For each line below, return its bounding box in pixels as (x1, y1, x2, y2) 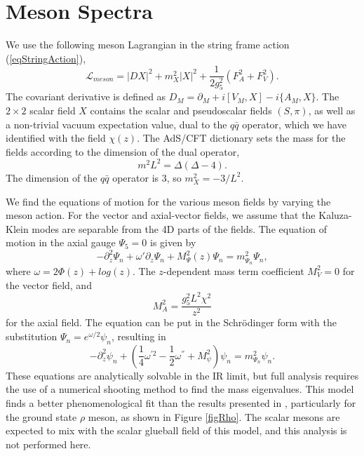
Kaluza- (318, 208, 352, 222)
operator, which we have (242, 116, 346, 131)
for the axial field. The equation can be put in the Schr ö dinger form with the (6, 315, 337, 330)
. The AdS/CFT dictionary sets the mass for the (137, 130, 346, 145)
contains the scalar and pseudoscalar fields (90, 103, 272, 118)
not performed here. (6, 436, 91, 451)
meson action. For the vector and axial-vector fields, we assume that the (6, 208, 316, 222)
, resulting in (111, 329, 166, 344)
